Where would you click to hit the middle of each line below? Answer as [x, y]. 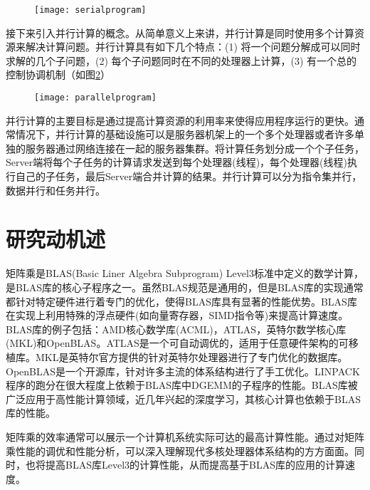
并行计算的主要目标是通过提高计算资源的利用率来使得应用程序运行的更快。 [180, 120]
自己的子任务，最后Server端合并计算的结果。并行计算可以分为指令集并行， [189, 176]
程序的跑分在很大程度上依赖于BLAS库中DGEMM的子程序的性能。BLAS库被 [182, 385]
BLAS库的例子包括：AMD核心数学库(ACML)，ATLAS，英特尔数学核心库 [176, 329]
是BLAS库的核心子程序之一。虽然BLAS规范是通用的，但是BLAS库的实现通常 [185, 287]
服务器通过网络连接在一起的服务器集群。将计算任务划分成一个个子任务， [195, 148]
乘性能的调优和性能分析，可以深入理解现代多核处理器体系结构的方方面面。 [180, 450]
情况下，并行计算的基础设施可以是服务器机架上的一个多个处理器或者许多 [185, 134]
